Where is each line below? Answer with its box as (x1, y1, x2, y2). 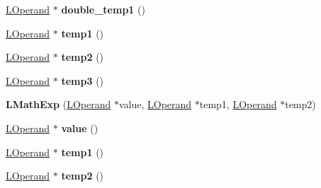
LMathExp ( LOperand (6, 97, 111, 112)
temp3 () (61, 73, 104, 88)
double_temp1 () (61, 2, 145, 16)
